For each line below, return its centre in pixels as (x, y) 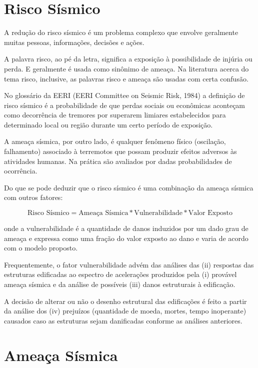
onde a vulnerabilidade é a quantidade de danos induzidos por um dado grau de (126, 228)
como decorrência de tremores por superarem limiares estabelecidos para (115, 115)
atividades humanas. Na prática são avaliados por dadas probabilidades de (118, 161)
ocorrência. (21, 171)
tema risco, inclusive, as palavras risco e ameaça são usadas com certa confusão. (126, 78)
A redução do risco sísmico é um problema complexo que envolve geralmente (121, 32)
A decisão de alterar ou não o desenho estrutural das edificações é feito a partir (125, 301)
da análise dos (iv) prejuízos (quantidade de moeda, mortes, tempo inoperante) (125, 311)
